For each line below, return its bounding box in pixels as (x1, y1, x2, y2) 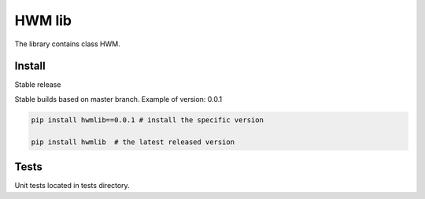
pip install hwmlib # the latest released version (31, 137, 235, 147)
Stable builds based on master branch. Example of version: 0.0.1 (14, 94, 223, 103)
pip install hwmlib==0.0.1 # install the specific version (31, 115, 264, 125)
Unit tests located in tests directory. (14, 181, 130, 190)
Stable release (14, 80, 61, 89)
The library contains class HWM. (14, 39, 121, 49)
